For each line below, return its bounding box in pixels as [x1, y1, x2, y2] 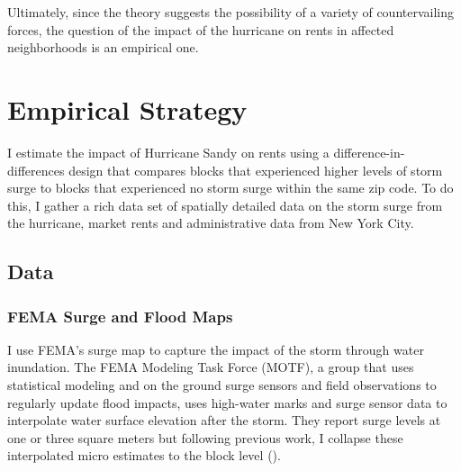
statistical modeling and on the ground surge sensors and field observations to [7, 376, 437, 394]
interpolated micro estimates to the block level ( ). [7, 446, 281, 465]
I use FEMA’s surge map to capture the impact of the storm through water [7, 340, 424, 358]
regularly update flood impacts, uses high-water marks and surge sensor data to [7, 393, 447, 412]
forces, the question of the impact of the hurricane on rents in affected [7, 20, 394, 39]
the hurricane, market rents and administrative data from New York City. [7, 213, 414, 232]
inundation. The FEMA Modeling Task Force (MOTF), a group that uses [7, 358, 414, 376]
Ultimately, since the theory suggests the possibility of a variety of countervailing [7, 3, 455, 21]
